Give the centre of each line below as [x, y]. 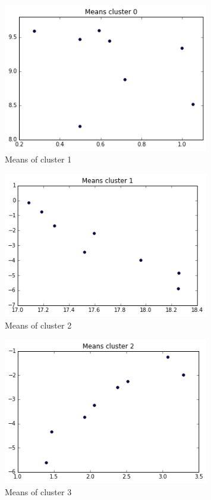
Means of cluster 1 [38, 159]
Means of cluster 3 [38, 491]
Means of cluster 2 [38, 325]
